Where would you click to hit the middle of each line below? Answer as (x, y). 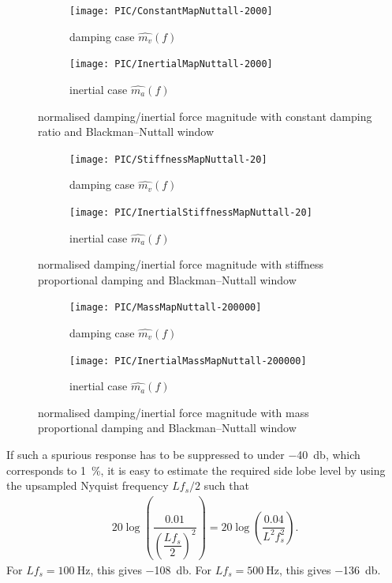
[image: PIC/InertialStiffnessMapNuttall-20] (191, 212)
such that (226, 485)
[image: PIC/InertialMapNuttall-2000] (171, 64)
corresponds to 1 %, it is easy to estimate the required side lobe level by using (196, 470)
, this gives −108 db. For (151, 569)
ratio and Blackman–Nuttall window (126, 132)
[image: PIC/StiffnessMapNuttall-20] (168, 159)
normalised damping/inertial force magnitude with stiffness (181, 264)
